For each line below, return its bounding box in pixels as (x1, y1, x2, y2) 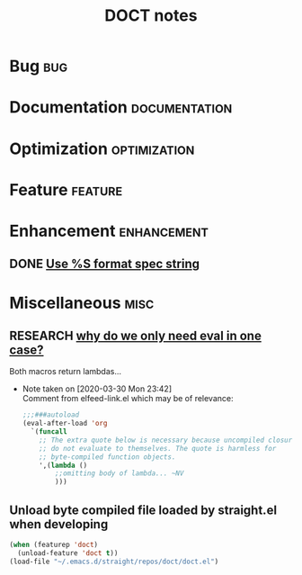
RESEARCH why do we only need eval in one (9, 328, 262, 343)
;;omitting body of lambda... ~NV (55, 469, 184, 478)
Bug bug (9, 56, 68, 76)
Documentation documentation (9, 97, 233, 118)
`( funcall (31, 427, 67, 436)
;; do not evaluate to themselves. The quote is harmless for (39, 444, 277, 453)
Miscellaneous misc (9, 292, 155, 313)
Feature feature (9, 179, 123, 200)
